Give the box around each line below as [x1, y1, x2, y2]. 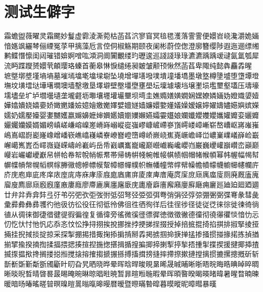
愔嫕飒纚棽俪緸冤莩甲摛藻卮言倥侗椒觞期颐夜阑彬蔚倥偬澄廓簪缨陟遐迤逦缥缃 [4, 40, 259, 51]
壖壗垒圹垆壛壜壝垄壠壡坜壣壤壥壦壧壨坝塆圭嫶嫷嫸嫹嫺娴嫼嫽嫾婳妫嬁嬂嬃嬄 [4, 90, 259, 100]
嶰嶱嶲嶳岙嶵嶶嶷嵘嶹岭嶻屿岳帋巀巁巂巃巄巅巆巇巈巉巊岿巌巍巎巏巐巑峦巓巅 [4, 139, 259, 150]
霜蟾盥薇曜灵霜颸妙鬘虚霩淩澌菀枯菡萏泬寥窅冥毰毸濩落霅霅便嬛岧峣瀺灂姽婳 [4, 30, 259, 41]
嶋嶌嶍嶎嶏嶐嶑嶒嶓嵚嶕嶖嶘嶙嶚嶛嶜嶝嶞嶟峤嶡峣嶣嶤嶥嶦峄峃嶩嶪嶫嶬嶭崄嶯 [4, 130, 259, 140]
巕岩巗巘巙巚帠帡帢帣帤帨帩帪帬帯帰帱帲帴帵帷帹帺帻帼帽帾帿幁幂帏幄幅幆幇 [4, 149, 259, 160]
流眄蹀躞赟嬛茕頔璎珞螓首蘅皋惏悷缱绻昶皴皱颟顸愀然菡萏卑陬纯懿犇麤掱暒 [4, 60, 252, 70]
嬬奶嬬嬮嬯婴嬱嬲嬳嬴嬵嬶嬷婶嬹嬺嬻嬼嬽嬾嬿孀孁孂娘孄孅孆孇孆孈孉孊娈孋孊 [4, 109, 259, 120]
